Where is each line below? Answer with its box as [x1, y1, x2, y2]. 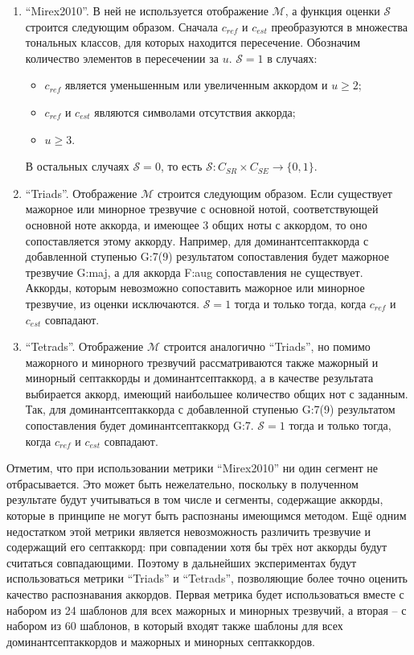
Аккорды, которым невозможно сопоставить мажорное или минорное [25, 279, 365, 296]
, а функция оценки [285, 2, 380, 19]
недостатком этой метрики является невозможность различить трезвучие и [6, 522, 371, 539]
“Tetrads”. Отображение [25, 338, 144, 355]
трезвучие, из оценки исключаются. [25, 295, 200, 311]
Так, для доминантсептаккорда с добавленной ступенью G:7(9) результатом [25, 401, 396, 418]
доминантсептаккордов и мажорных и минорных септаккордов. [6, 632, 315, 649]
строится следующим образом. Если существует [157, 184, 392, 201]
